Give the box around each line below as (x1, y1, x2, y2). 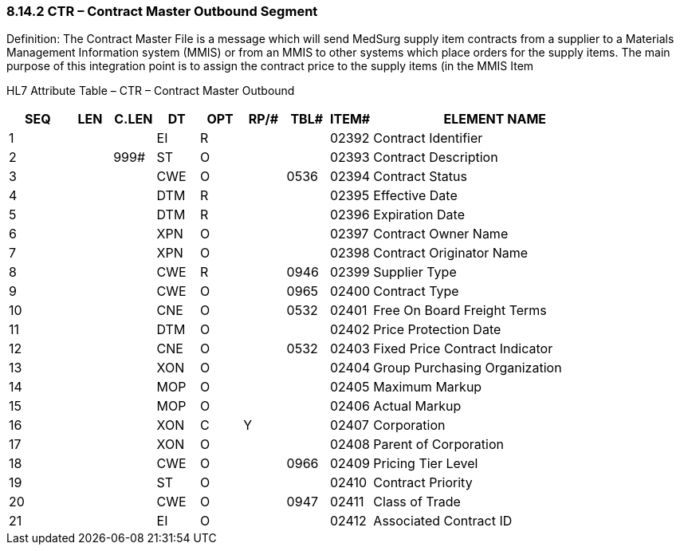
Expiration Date (373, 207, 465, 223)
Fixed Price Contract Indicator (373, 340, 553, 357)
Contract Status (373, 168, 467, 185)
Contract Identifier (373, 130, 483, 147)
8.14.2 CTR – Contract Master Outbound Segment (6, 3, 318, 19)
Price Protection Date (373, 321, 501, 338)
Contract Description (373, 149, 498, 166)
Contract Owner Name (373, 226, 509, 242)
